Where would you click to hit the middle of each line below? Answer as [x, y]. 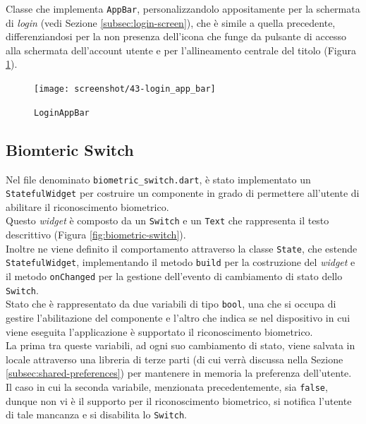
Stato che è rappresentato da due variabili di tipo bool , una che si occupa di [171, 304]
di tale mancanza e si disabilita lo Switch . [96, 414]
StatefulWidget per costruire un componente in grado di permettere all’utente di [183, 193]
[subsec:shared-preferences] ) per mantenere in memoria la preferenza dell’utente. [179, 373]
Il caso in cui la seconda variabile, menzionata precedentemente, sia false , [167, 386]
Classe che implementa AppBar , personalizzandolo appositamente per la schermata [183, 8]
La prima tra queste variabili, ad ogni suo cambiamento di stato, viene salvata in [181, 345]
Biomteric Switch [70, 149]
